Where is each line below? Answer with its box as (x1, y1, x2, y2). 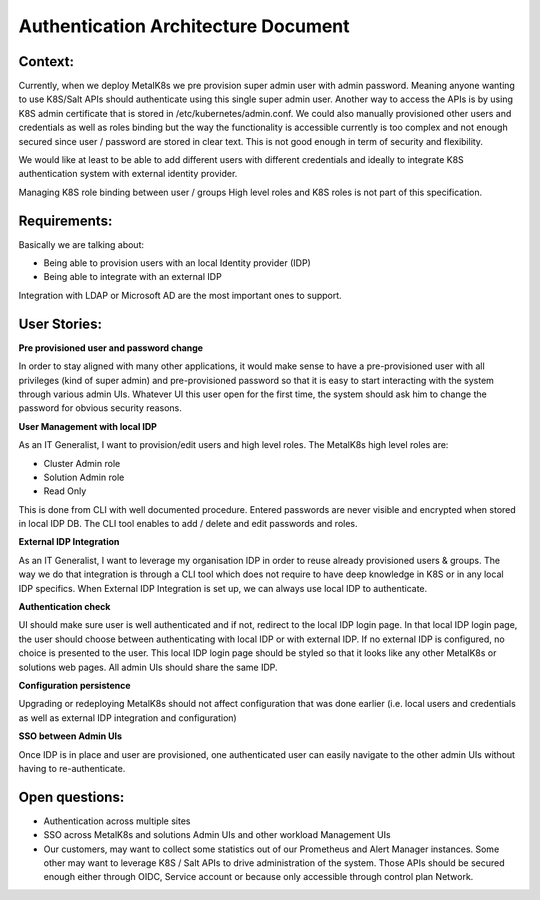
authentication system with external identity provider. (18, 168, 238, 180)
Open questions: (18, 788, 125, 805)
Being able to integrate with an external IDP (43, 271, 222, 283)
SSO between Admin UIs (18, 730, 123, 742)
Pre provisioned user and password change (18, 341, 204, 354)
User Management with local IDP (18, 420, 157, 432)
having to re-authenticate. (18, 762, 126, 774)
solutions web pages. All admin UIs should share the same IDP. (18, 661, 278, 673)
